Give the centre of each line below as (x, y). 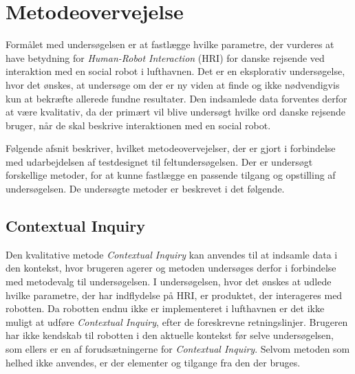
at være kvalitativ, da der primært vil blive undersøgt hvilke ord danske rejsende (176, 112)
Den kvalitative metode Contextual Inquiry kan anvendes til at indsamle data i (172, 254)
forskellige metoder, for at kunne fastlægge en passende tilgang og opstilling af (171, 175)
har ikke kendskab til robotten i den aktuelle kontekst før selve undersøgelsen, (170, 335)
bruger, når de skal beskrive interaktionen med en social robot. (138, 125)
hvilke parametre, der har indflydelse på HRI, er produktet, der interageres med (174, 295)
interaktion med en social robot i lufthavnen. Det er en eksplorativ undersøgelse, (175, 71)
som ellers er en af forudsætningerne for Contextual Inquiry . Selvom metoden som (178, 349)
